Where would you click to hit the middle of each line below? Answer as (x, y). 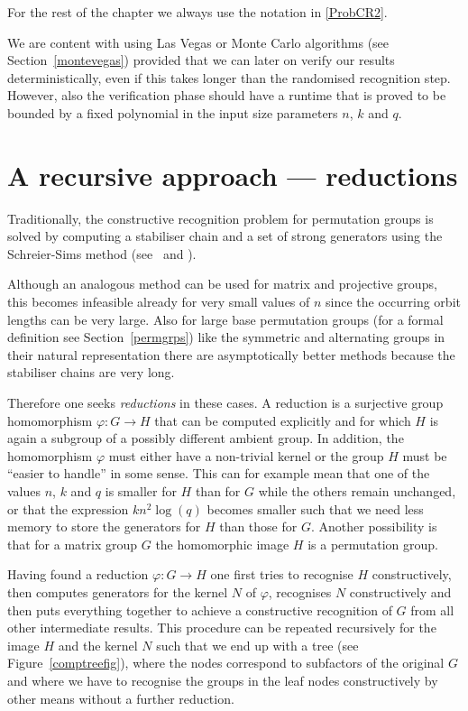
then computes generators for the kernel (118, 591)
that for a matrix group (73, 544)
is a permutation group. (373, 544)
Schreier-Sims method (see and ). (102, 253)
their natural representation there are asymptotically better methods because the (231, 354)
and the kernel (98, 645)
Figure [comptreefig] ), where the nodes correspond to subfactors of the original (226, 663)
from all (432, 609)
